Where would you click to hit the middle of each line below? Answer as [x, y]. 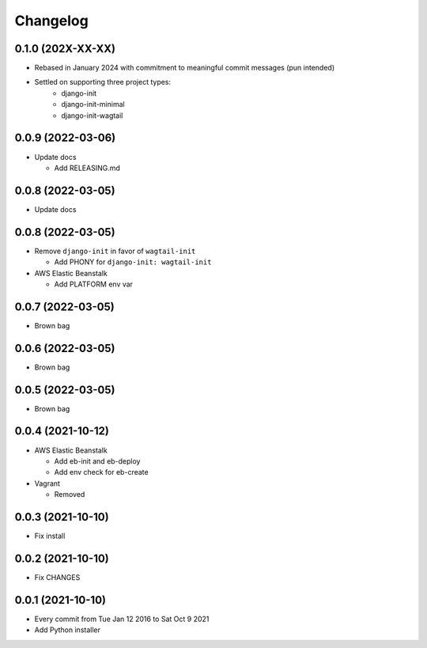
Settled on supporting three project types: [103, 82]
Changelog [51, 21]
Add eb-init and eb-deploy [97, 461]
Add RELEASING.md [87, 168]
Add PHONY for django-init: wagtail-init [133, 262]
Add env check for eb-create [102, 472]
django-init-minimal [93, 104]
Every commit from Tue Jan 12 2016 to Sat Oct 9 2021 [122, 619]
